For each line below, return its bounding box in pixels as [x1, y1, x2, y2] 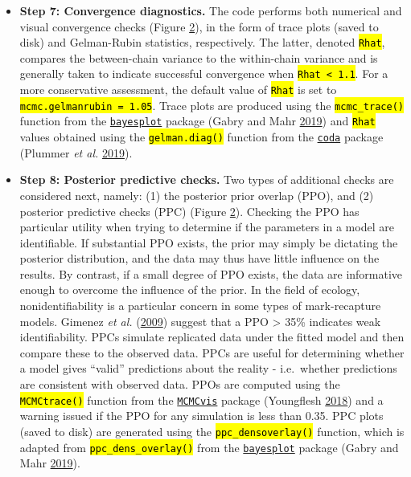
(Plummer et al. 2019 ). [19, 144, 133, 161]
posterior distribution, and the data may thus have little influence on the [19, 250, 380, 267]
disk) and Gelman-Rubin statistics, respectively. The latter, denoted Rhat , [19, 34, 385, 51]
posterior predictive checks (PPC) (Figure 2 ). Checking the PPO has [19, 202, 360, 219]
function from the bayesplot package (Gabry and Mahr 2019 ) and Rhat [19, 112, 376, 129]
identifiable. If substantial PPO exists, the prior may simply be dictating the [19, 234, 398, 251]
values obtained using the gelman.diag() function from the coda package [19, 128, 384, 145]
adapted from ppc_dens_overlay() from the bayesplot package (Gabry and [19, 438, 399, 455]
